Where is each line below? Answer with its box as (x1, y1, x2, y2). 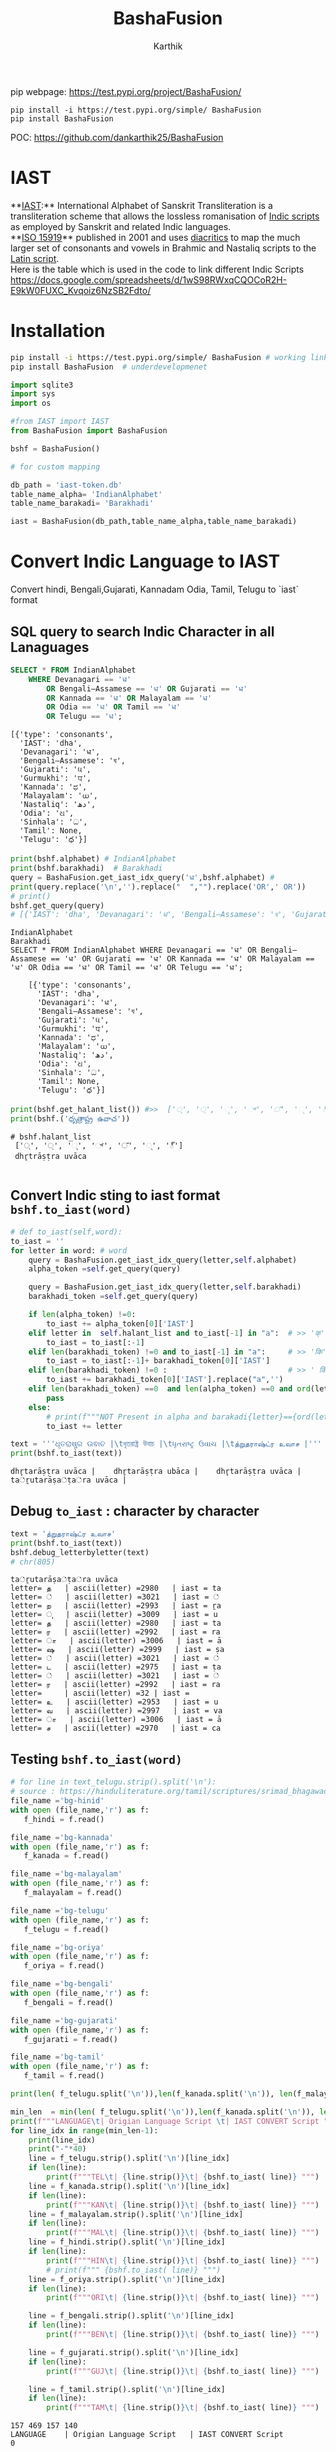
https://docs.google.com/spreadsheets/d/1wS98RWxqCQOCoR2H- (10, 273, 288, 286)
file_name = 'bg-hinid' (10, 1796, 105, 1806)
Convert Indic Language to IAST (10, 550, 281, 573)
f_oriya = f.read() (23, 1961, 105, 1971)
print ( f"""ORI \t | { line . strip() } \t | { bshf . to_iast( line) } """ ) (46, 2293, 320, 2303)
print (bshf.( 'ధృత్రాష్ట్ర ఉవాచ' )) (10, 1114, 131, 1124)
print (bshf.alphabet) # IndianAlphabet (10, 854, 177, 864)
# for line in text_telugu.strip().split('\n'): (10, 1777, 217, 1787)
